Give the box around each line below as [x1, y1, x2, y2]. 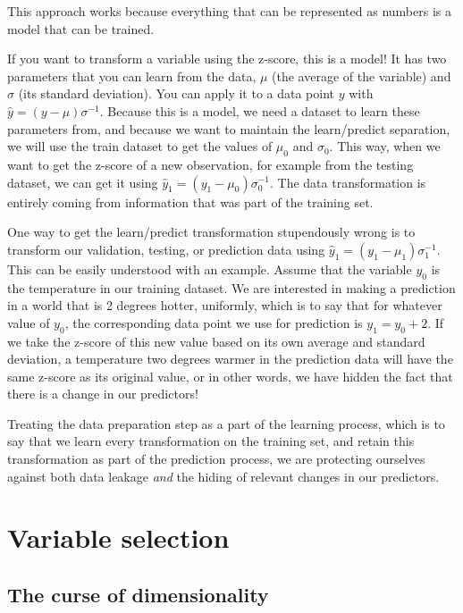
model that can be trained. [7, 19, 155, 38]
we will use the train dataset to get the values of [7, 137, 273, 155]
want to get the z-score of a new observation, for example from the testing [7, 155, 414, 173]
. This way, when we [329, 137, 441, 155]
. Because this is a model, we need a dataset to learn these [99, 101, 420, 120]
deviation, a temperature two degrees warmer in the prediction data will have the [7, 349, 453, 368]
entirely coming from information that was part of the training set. [7, 192, 374, 211]
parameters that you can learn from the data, [7, 66, 257, 85]
